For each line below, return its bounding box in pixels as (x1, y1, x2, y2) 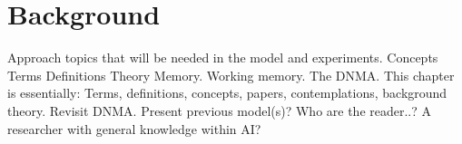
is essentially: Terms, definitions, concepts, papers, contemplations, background (7, 83, 447, 102)
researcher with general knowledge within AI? (7, 119, 261, 138)
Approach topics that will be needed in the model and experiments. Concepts (7, 48, 438, 67)
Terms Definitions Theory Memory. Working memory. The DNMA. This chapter (7, 65, 455, 84)
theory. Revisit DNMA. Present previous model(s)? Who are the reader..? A (7, 101, 432, 120)
